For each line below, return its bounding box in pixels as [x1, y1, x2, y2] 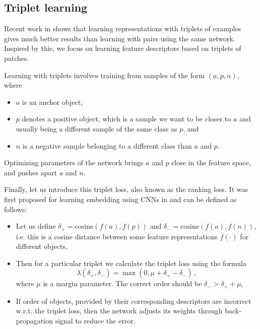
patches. [4, 52, 29, 63]
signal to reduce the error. [55, 315, 136, 325]
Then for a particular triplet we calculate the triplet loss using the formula [16, 257, 246, 268]
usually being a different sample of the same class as [16, 123, 177, 134]
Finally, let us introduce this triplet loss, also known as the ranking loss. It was [4, 184, 248, 194]
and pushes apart [4, 167, 57, 177]
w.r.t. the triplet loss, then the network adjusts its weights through [16, 305, 223, 316]
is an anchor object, [22, 96, 83, 107]
